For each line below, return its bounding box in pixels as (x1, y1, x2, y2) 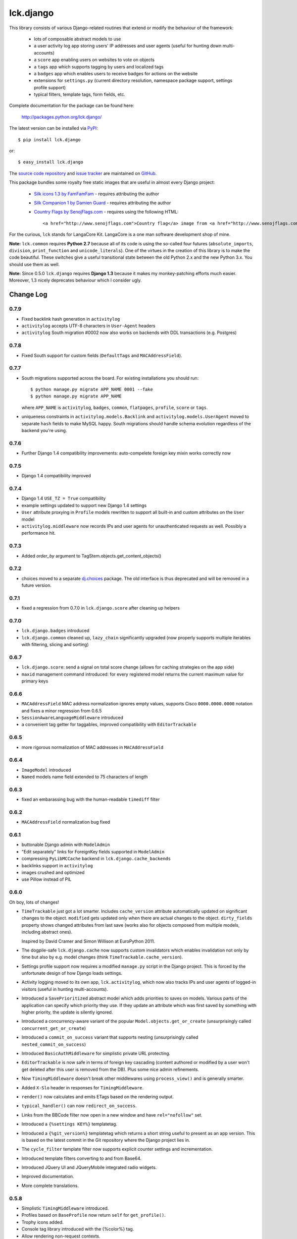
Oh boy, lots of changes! (9, 899, 59, 905)
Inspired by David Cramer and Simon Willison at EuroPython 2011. (21, 938, 155, 944)
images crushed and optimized (21, 870, 85, 876)
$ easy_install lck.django (18, 159, 84, 165)
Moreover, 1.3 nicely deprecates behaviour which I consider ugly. (9, 278, 142, 283)
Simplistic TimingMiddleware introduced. (21, 1205, 109, 1211)
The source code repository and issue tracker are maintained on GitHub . (9, 170, 157, 176)
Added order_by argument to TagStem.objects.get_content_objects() (21, 553, 162, 559)
